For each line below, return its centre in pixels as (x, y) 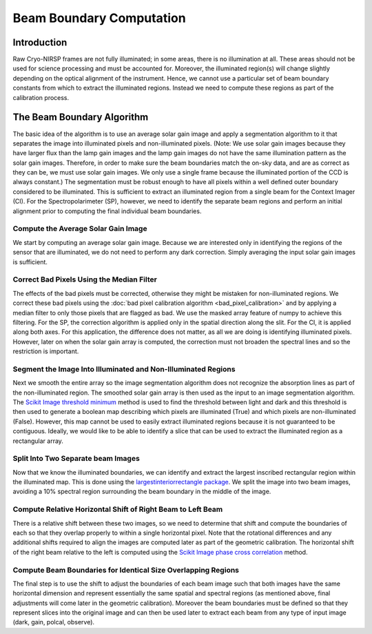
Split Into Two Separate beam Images (76, 459)
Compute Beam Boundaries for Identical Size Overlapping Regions (126, 570)
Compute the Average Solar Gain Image (80, 229)
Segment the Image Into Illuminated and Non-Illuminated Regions (124, 369)
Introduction (40, 42)
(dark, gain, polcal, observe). (54, 622)
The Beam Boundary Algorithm (81, 117)
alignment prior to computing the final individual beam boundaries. (107, 211)
